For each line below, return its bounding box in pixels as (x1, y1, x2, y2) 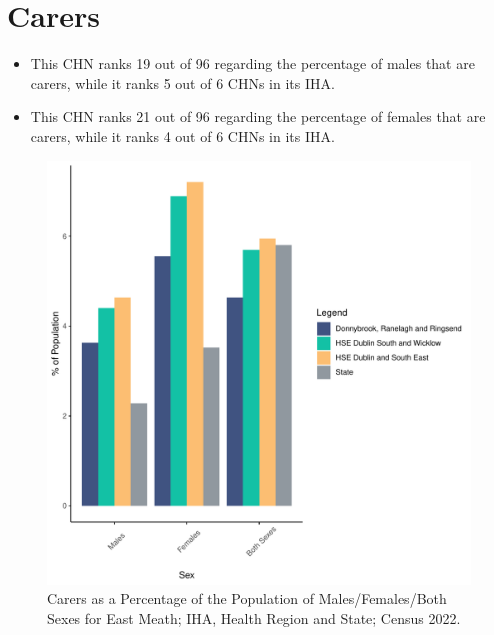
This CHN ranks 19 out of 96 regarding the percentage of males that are (30, 53, 475, 74)
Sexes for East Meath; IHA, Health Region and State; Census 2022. (47, 607, 461, 628)
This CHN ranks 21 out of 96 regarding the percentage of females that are (30, 106, 486, 127)
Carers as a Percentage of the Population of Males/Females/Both (47, 588, 447, 609)
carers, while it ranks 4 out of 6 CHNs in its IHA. (30, 125, 335, 146)
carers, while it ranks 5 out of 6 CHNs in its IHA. (30, 72, 335, 93)
